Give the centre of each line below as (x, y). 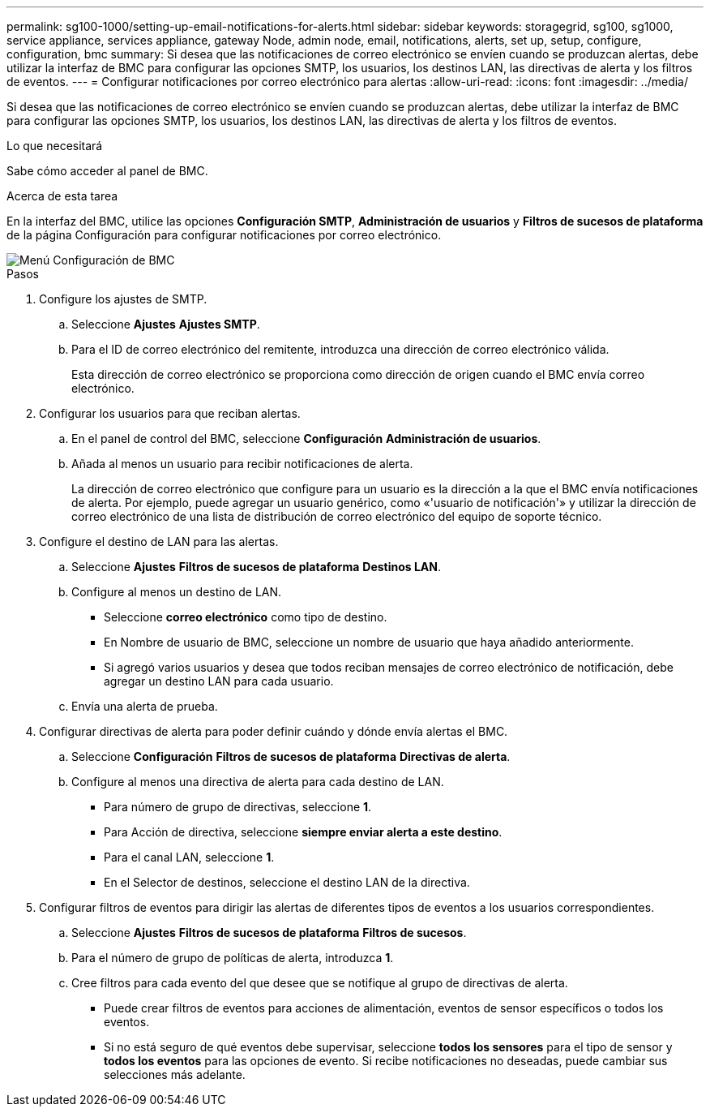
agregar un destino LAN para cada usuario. (219, 681)
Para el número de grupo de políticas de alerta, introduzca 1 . (233, 958)
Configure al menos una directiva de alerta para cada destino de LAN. (258, 782)
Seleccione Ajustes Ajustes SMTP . (166, 324)
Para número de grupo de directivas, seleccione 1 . (238, 807)
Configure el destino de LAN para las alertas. (159, 541)
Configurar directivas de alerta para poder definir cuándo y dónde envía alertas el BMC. (274, 731)
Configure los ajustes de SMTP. (123, 299)
